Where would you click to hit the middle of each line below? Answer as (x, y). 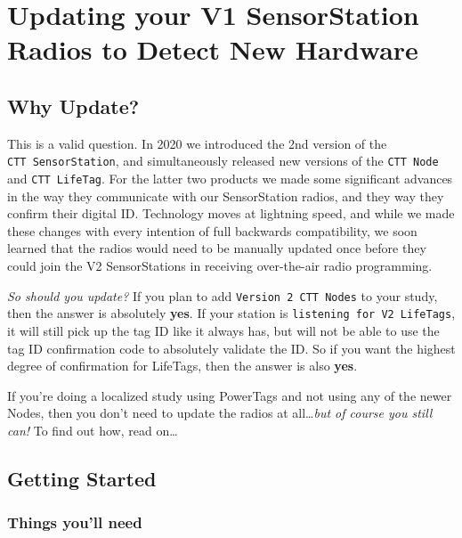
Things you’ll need (75, 522)
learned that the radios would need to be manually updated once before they (217, 248)
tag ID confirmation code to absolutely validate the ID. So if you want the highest (231, 348)
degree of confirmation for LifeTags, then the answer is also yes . (182, 366)
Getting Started (82, 478)
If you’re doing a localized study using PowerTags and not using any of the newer (230, 395)
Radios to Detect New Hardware (213, 49)
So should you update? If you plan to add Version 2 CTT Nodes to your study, (223, 295)
